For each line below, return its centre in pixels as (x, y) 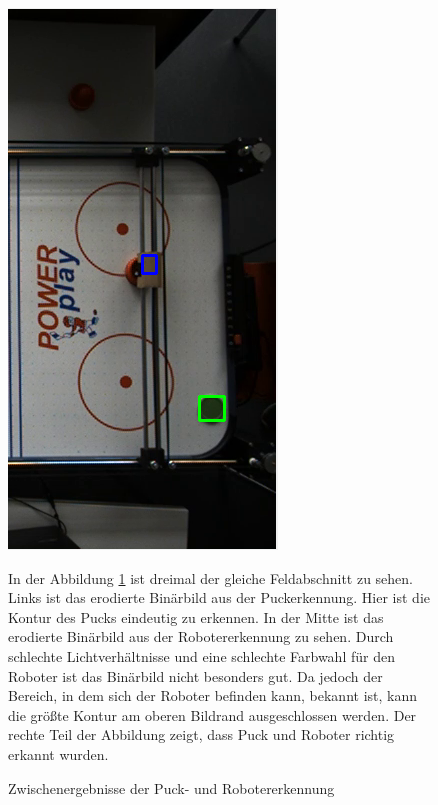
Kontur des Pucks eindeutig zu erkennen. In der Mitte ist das (196, 616)
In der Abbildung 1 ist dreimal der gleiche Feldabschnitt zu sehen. (211, 577)
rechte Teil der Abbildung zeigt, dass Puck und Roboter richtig (201, 734)
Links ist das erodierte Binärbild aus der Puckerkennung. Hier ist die (219, 597)
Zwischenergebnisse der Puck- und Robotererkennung (171, 787)
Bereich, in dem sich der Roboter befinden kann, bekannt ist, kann (213, 695)
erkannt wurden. (58, 753)
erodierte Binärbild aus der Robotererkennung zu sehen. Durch (201, 636)
